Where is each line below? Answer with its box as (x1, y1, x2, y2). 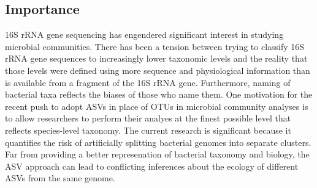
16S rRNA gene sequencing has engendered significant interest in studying (5, 28, 284, 41)
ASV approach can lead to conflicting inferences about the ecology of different (5, 159, 299, 172)
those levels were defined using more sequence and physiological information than (5, 63, 310, 76)
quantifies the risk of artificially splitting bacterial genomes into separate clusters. (5, 136, 311, 148)
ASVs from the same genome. (5, 172, 115, 184)
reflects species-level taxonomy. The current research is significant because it (5, 123, 291, 136)
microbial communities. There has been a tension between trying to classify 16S (5, 40, 305, 52)
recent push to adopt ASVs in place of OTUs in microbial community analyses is (5, 99, 308, 112)
